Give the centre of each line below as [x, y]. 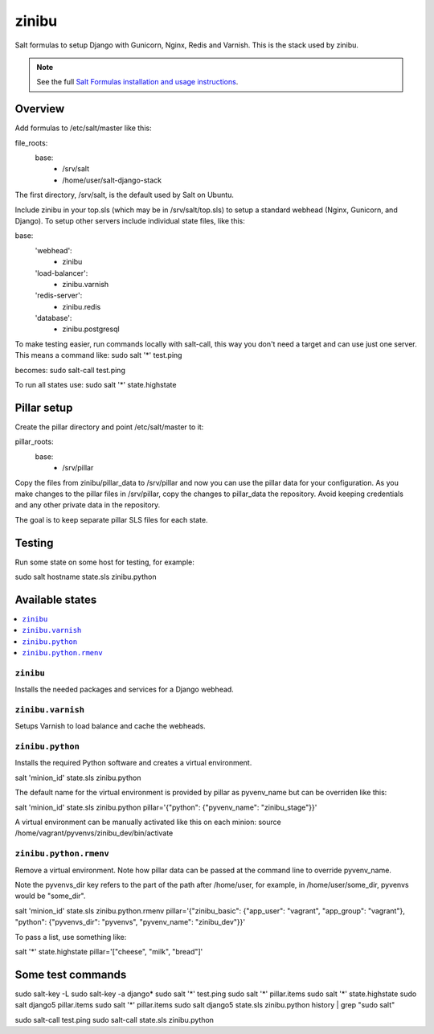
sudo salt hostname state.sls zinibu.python [86, 576]
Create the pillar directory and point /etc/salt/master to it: [109, 427]
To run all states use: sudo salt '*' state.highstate [96, 385]
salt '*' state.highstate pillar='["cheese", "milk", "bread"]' [109, 951]
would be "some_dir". [50, 896]
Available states [56, 599]
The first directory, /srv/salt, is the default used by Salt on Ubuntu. [125, 195]
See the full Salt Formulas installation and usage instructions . [137, 82]
